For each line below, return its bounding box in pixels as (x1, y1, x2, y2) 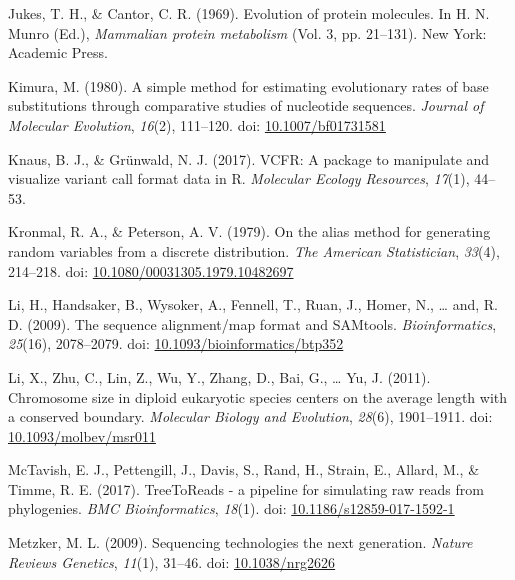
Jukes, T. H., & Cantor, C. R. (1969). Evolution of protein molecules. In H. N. (8, 3, 490, 23)
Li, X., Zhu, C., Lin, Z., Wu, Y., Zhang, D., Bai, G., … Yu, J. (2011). (8, 366, 431, 387)
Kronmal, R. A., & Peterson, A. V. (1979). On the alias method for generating (8, 221, 491, 242)
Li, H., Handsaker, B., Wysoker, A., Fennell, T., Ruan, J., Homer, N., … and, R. (8, 294, 498, 315)
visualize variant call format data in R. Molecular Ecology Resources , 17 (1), (8, 168, 470, 189)
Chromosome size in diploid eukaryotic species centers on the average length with (8, 386, 508, 407)
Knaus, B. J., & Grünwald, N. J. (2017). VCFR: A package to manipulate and (8, 148, 490, 169)
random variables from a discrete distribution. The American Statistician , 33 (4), (8, 240, 500, 261)
